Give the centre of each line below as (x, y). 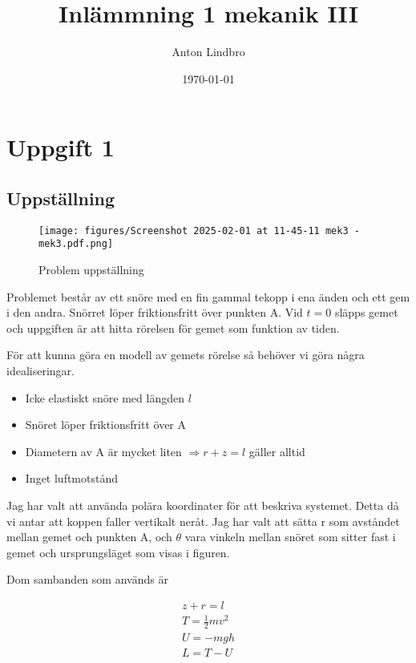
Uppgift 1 (61, 147)
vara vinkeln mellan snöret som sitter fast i (290, 537)
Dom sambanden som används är (87, 579)
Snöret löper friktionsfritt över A (105, 424)
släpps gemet (366, 312)
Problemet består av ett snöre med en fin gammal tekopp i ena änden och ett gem (208, 296)
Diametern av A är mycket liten (103, 451)
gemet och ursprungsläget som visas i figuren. (118, 552)
